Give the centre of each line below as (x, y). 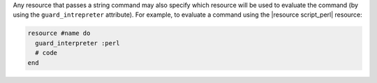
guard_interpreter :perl (77, 43)
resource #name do (59, 33)
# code (46, 53)
